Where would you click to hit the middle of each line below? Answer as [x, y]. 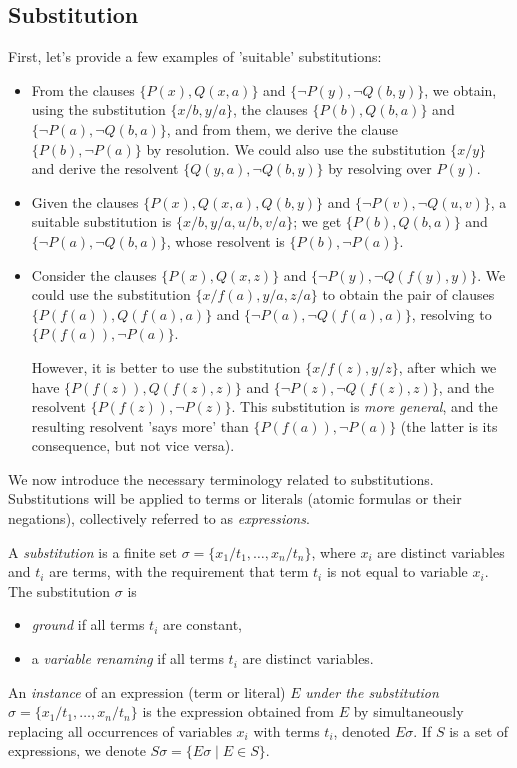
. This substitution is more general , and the [364, 406]
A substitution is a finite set [93, 551]
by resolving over [380, 168]
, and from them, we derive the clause [282, 128]
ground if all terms [88, 624]
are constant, [202, 624]
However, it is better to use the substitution [166, 366]
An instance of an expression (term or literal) [147, 691]
